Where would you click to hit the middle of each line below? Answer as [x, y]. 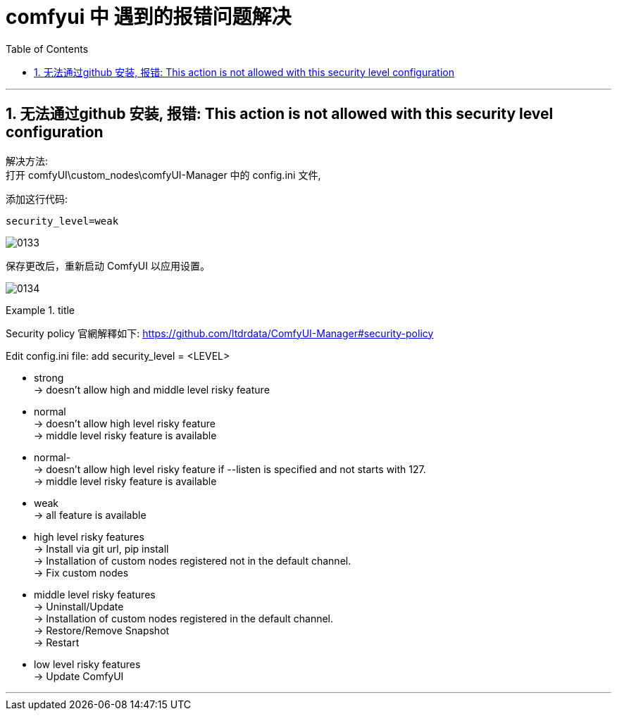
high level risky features [89, 536]
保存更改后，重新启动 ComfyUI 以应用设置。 [108, 265]
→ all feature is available [90, 515]
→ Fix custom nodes [81, 572]
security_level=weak [62, 221]
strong [49, 377]
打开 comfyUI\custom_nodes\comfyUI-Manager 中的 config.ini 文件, [163, 175]
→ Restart [57, 642]
